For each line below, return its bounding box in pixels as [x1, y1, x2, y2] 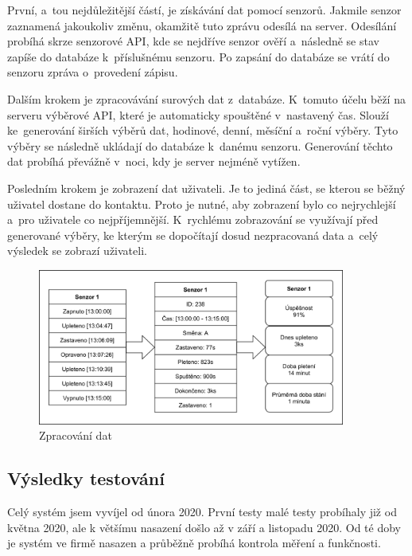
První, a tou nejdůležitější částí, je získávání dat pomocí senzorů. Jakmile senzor [7, 2, 402, 18]
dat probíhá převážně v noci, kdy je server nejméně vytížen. [7, 153, 301, 170]
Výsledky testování [7, 466, 165, 491]
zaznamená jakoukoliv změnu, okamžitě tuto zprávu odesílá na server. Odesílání [7, 17, 397, 33]
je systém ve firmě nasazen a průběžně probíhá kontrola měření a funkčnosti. [7, 534, 381, 551]
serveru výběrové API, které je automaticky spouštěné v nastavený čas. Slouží [7, 106, 389, 123]
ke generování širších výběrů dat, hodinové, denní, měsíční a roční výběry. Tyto [7, 122, 398, 139]
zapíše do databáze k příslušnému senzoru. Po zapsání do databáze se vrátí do [7, 48, 390, 65]
